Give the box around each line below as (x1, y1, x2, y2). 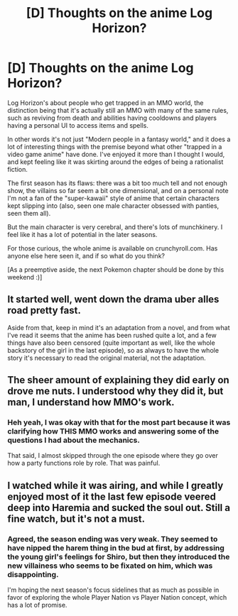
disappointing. (7, 569, 59, 579)
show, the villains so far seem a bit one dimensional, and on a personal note (7, 186, 229, 194)
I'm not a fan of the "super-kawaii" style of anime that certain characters (7, 194, 220, 202)
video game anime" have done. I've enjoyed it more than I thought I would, (7, 150, 225, 158)
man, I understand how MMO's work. (7, 396, 175, 409)
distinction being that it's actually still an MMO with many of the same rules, (7, 106, 229, 114)
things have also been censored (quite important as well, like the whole (7, 339, 215, 347)
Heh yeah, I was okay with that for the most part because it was (7, 417, 231, 427)
